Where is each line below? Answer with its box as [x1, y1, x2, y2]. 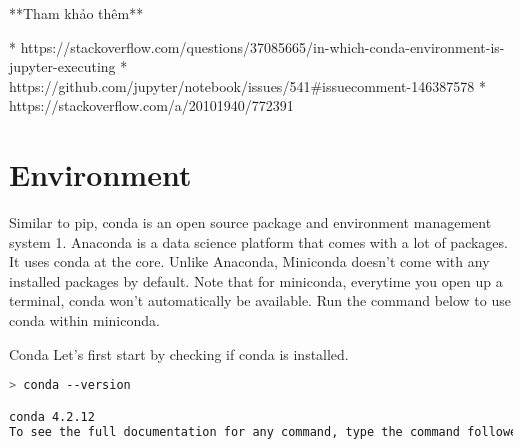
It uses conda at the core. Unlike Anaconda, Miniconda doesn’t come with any [9, 251, 490, 272]
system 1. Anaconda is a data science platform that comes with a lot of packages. [9, 231, 508, 252]
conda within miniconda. [9, 310, 160, 331]
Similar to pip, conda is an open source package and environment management [9, 212, 492, 233]
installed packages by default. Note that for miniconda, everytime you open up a [9, 270, 503, 291]
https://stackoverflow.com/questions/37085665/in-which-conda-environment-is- [20, 36, 505, 57]
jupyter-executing [9, 56, 116, 77]
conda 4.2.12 [9, 409, 95, 424]
